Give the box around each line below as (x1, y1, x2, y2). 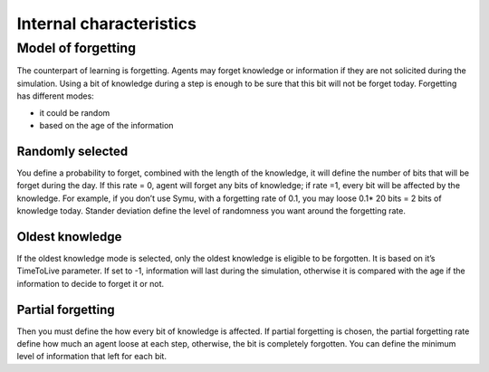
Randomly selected (16, 143, 129, 158)
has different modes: (16, 91, 94, 101)
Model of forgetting (16, 40, 136, 56)
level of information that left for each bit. (16, 351, 168, 362)
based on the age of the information (39, 119, 174, 130)
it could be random (39, 107, 110, 118)
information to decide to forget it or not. (16, 278, 165, 289)
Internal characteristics (16, 14, 197, 33)
